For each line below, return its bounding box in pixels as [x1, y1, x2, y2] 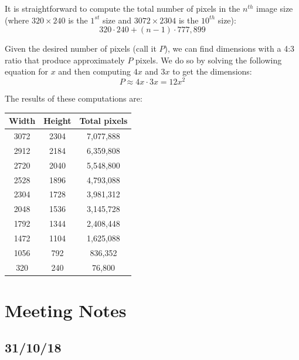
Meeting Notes [5, 298, 127, 322]
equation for [5, 65, 48, 78]
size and [102, 14, 131, 26]
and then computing [58, 65, 131, 78]
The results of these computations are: [5, 92, 142, 105]
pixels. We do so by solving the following [135, 53, 282, 66]
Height [43, 115, 72, 127]
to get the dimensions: [172, 65, 252, 78]
